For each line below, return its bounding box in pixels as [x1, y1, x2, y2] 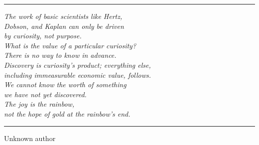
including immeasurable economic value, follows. [4, 69, 151, 80]
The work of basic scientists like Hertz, [4, 11, 123, 21]
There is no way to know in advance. [4, 50, 117, 60]
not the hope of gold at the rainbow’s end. [4, 108, 130, 119]
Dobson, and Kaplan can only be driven [4, 20, 124, 31]
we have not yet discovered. [4, 89, 87, 99]
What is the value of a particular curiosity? [4, 40, 136, 50]
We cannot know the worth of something [4, 79, 127, 90]
